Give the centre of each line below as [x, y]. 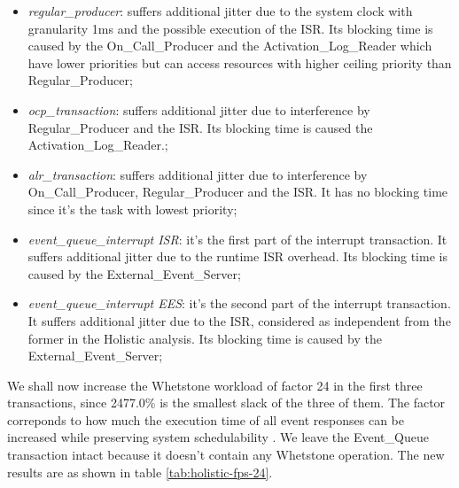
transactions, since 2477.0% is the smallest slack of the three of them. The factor [226, 403]
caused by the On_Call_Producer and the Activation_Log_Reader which [230, 46]
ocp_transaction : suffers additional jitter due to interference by [199, 109]
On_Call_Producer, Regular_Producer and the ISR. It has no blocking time [238, 192]
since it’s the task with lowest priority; [132, 209]
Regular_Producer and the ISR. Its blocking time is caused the [200, 127]
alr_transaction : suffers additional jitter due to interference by [198, 174]
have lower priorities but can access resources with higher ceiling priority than [240, 62]
